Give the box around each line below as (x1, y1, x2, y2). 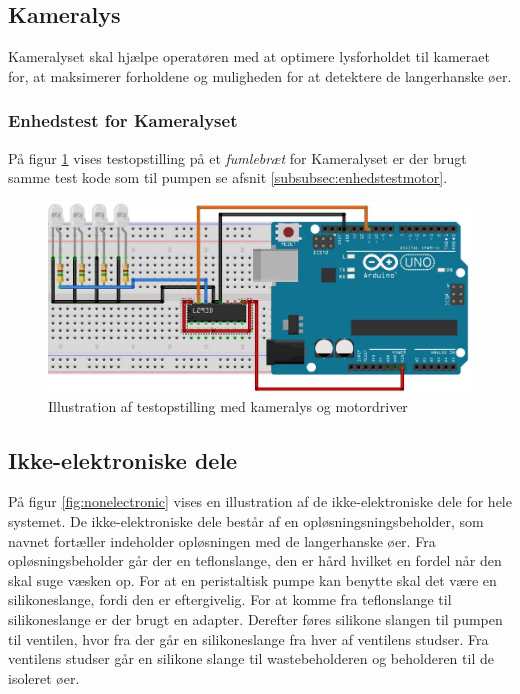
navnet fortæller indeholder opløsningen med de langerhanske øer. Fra (8, 530, 436, 551)
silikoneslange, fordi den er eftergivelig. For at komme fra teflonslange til (8, 589, 452, 610)
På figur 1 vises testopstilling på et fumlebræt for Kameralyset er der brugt (8, 147, 467, 168)
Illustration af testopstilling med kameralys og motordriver (48, 395, 408, 416)
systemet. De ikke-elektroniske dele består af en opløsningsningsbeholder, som (8, 510, 484, 531)
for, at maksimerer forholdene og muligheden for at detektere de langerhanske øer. (8, 65, 512, 86)
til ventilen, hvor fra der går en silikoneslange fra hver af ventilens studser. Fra (8, 628, 489, 649)
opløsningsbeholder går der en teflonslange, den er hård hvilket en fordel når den (8, 550, 502, 571)
